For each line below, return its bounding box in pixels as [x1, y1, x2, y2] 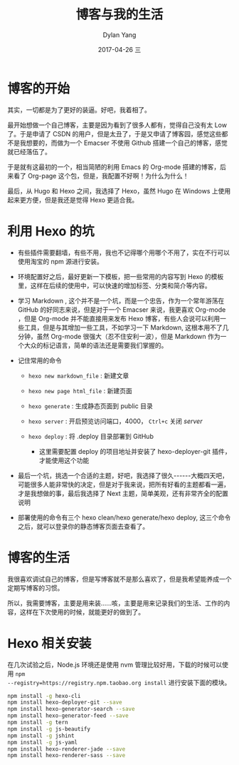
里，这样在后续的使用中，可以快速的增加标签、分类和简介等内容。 [17, 281, 211, 290]
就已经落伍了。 [7, 147, 51, 156]
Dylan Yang [102, 30, 137, 39]
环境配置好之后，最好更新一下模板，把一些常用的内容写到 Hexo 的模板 [17, 272, 224, 280]
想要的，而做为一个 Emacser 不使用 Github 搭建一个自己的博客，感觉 [26, 138, 228, 147]
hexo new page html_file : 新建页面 [28, 386, 133, 395]
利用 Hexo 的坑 [7, 223, 95, 239]
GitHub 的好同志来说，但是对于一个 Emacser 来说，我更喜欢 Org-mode [17, 305, 226, 314]
